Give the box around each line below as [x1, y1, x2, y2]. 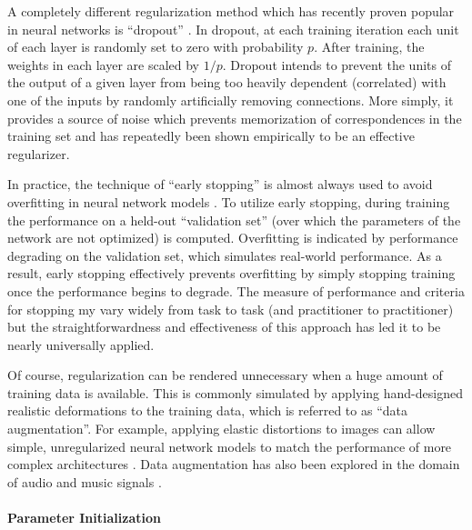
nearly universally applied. [7, 335, 155, 354]
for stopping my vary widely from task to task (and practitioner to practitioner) [7, 299, 454, 318]
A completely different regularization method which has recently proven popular [7, 2, 455, 20]
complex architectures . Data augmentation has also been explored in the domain [7, 455, 460, 474]
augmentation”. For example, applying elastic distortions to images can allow [7, 419, 436, 438]
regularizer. [7, 144, 70, 163]
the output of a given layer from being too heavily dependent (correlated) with [7, 73, 447, 92]
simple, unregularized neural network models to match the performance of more [7, 436, 452, 455]
